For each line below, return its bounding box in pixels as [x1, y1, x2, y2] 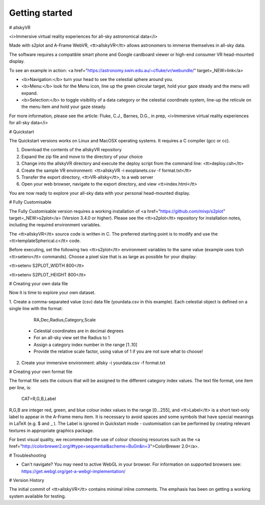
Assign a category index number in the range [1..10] [33, 342, 137, 347]
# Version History [9, 478, 44, 483]
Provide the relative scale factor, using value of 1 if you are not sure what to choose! [33, 348, 203, 354]
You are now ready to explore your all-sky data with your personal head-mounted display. [9, 190, 190, 196]
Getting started [9, 7, 73, 18]
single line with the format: [9, 306, 63, 312]
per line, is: [9, 384, 31, 390]
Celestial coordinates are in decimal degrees [33, 328, 124, 334]
